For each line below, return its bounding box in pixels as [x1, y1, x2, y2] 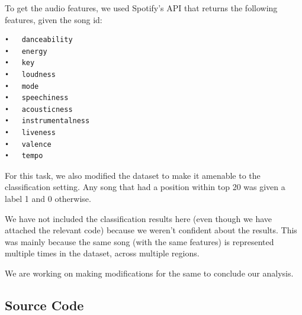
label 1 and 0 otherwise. [5, 192, 91, 204]
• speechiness [5, 94, 69, 102]
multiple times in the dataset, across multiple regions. [5, 247, 200, 259]
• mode [5, 82, 39, 91]
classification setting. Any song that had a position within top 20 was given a [5, 181, 285, 193]
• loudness [5, 70, 56, 79]
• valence [5, 140, 52, 149]
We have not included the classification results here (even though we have [5, 212, 272, 224]
